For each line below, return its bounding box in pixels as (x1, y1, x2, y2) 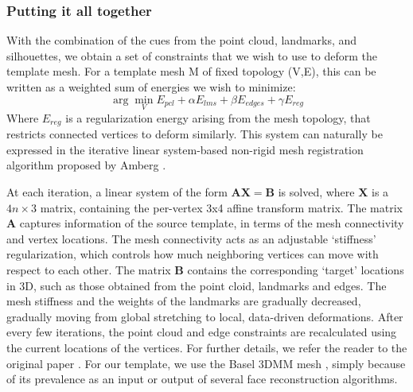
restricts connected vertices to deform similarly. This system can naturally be (6, 126, 383, 142)
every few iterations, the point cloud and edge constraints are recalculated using (6, 324, 397, 340)
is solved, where (278, 184, 355, 200)
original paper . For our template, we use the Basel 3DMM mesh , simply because (6, 355, 406, 371)
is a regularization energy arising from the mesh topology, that (65, 109, 371, 126)
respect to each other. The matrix (6, 262, 171, 278)
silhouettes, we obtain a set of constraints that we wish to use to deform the (6, 47, 378, 64)
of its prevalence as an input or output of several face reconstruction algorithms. (6, 371, 398, 387)
